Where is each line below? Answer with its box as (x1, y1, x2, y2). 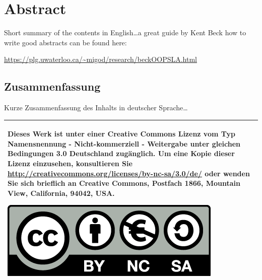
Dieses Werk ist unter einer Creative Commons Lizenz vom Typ (8, 128, 235, 139)
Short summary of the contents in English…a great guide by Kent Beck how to (4, 27, 246, 38)
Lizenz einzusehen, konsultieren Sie (8, 158, 133, 168)
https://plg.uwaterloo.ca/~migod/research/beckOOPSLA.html (4, 54, 197, 64)
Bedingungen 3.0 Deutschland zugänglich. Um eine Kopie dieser (8, 148, 235, 159)
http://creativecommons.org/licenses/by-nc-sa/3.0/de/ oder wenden (8, 168, 250, 178)
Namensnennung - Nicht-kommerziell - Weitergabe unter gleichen (8, 138, 240, 149)
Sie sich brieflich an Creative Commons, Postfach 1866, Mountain (8, 178, 240, 188)
